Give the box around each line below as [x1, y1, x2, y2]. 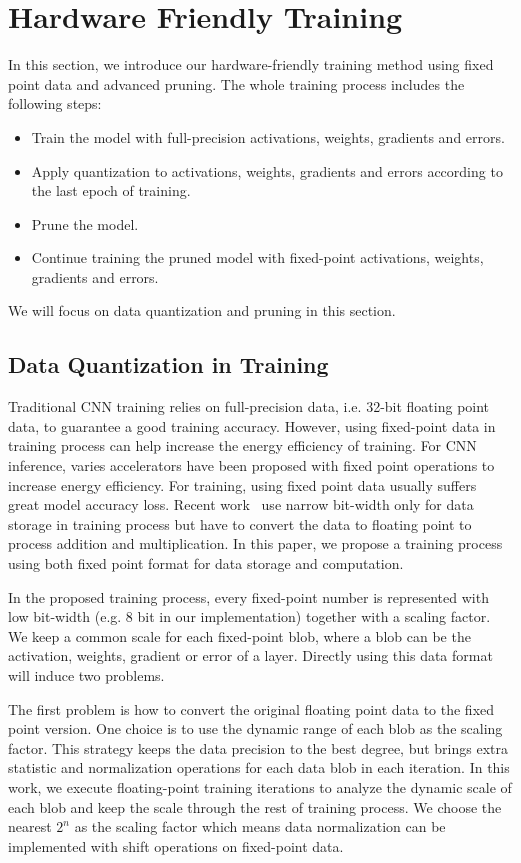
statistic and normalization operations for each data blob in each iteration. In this [8, 757, 510, 778]
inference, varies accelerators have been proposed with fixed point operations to [8, 455, 495, 476]
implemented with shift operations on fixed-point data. [8, 835, 344, 856]
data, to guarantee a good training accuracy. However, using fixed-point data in [8, 415, 496, 436]
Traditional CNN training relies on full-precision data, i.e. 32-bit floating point [8, 396, 490, 417]
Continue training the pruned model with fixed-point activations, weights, [31, 247, 484, 268]
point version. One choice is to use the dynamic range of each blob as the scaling [8, 718, 503, 739]
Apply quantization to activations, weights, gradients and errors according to [31, 160, 503, 181]
